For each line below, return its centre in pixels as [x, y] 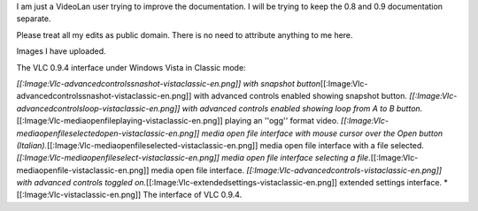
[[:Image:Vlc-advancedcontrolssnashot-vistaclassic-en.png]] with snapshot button [169, 83]
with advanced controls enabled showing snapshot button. [300, 96]
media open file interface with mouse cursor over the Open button [322, 133]
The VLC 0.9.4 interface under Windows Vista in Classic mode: [131, 67]
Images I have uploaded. [61, 51]
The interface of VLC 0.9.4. [193, 195]
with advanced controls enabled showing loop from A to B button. [302, 108]
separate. [34, 19]
